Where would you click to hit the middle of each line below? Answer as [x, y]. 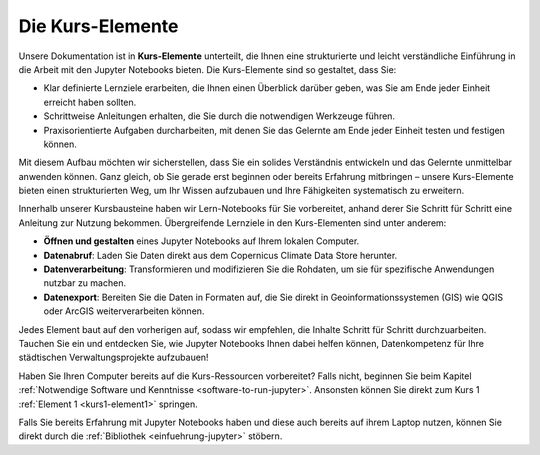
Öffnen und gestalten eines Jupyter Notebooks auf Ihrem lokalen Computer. [201, 241]
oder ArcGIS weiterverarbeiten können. [124, 311]
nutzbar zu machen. [85, 283]
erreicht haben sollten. [90, 102]
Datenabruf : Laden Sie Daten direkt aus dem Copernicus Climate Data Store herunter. [220, 255]
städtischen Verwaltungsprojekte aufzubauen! [113, 357]
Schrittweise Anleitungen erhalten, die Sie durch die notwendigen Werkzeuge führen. [219, 116]
